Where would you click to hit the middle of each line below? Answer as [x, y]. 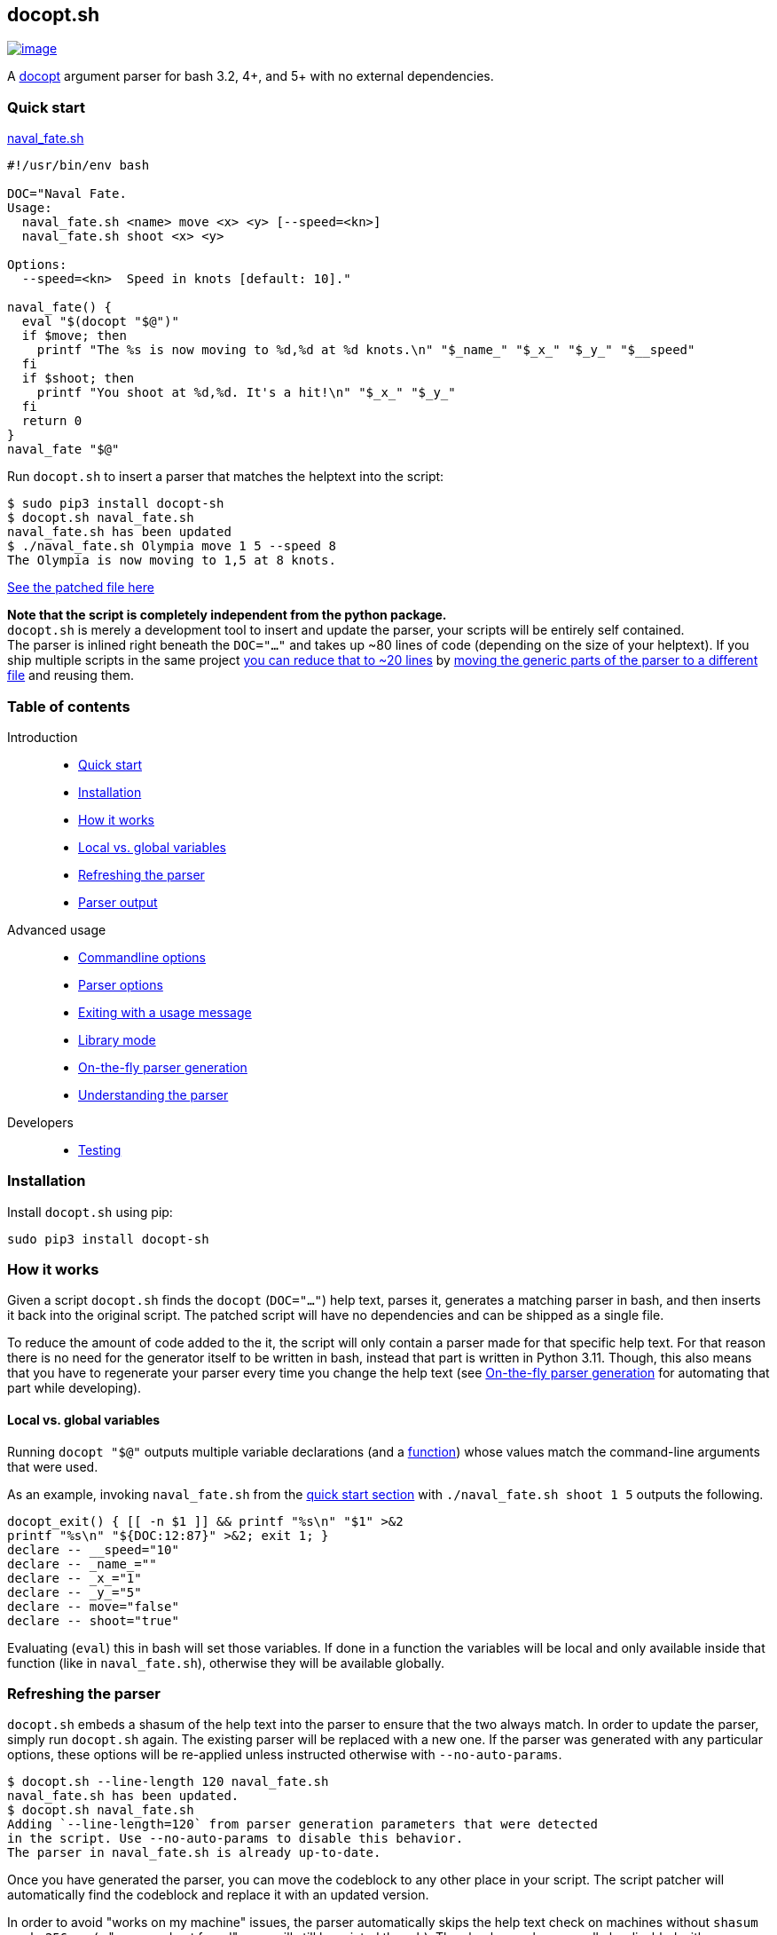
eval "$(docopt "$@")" [100, 322]
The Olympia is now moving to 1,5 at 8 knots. [172, 561]
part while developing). [75, 1388]
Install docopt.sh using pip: [90, 1212]
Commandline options [142, 957]
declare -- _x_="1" [75, 1578]
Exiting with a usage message [165, 1012]
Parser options [121, 984]
